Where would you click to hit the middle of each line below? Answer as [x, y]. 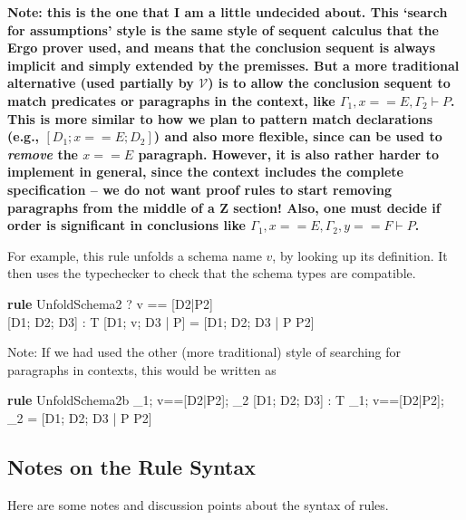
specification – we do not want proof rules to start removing [200, 189]
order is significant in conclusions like [126, 225]
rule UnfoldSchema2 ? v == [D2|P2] [110, 303]
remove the [43, 154]
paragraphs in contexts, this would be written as [142, 369]
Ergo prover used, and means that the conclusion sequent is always [222, 48]
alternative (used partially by [101, 83]
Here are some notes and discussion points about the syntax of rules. [198, 504]
